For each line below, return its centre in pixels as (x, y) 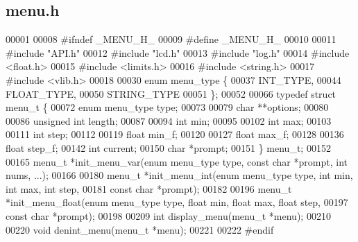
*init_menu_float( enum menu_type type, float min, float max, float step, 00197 (177, 202)
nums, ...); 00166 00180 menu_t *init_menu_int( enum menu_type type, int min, (179, 175)
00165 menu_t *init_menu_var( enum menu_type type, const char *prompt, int (177, 161)
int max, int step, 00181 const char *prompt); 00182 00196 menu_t (149, 188)
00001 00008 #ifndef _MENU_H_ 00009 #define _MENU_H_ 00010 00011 (171, 39)
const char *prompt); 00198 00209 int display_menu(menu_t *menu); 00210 (168, 215)
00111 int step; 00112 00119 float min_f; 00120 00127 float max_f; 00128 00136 (175, 134)
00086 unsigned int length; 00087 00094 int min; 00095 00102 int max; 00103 (169, 120)
